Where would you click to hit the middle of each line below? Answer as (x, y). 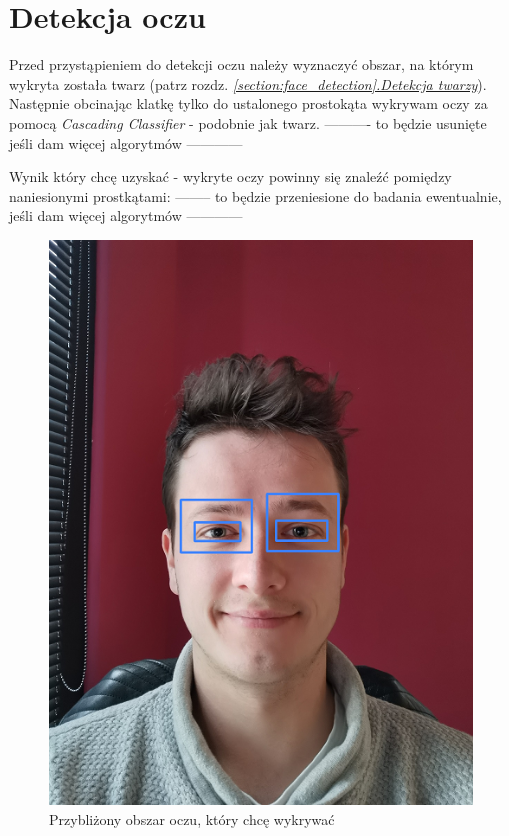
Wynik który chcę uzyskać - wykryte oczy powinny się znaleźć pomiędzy (230, 176)
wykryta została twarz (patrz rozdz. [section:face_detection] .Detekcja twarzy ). (248, 83)
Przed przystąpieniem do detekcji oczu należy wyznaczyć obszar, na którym (241, 64)
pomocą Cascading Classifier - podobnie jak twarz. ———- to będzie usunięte (248, 122)
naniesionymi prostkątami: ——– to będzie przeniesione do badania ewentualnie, (255, 195)
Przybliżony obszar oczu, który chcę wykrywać (192, 818)
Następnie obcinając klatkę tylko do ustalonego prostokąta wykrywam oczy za (248, 103)
